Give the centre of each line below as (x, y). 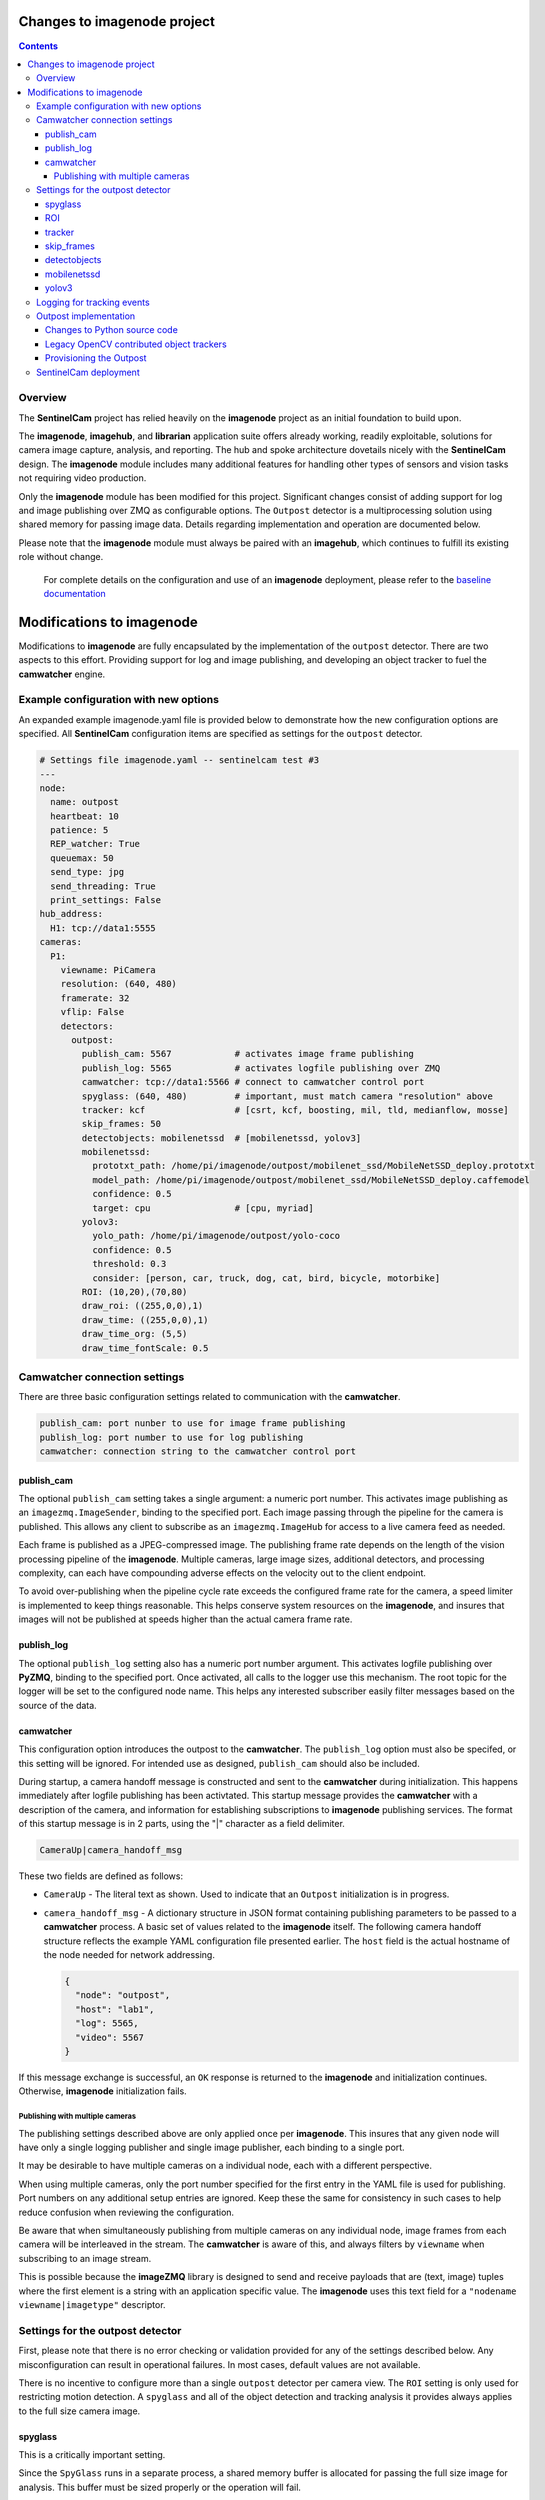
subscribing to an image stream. (85, 2258)
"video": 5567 (110, 2037)
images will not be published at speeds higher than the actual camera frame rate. (185, 1619)
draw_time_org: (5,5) (134, 1334)
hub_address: (71, 914)
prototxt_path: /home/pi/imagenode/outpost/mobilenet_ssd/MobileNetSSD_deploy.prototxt (313, 1166)
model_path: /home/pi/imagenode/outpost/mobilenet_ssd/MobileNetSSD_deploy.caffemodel (310, 1179)
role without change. (61, 557)
